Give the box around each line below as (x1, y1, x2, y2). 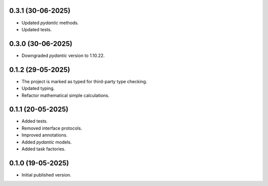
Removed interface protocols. (21, 125, 82, 131)
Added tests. (21, 118, 48, 124)
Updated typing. (21, 86, 55, 92)
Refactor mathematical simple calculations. (21, 92, 110, 98)
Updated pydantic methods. (21, 20, 79, 26)
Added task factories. (21, 146, 66, 152)
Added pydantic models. (21, 139, 72, 145)
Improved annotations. (21, 132, 68, 138)
